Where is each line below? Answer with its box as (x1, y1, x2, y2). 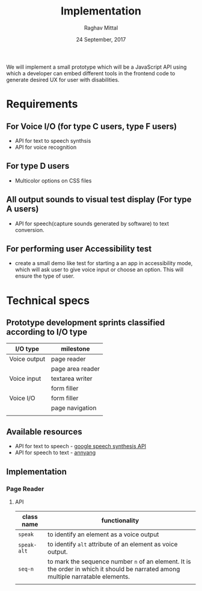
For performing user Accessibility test (6, 243, 152, 254)
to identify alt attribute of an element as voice (47, 540, 178, 548)
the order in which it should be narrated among (47, 564, 180, 573)
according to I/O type (6, 327, 88, 337)
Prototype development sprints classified (6, 317, 165, 328)
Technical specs (6, 293, 90, 307)
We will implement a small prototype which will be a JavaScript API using (6, 63, 187, 70)
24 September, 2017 (76, 36, 126, 43)
